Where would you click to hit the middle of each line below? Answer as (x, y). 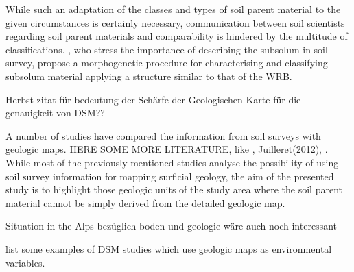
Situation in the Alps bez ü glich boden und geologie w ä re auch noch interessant (171, 226)
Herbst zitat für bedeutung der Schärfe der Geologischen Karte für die (153, 99)
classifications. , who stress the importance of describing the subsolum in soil (167, 49)
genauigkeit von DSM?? (55, 113)
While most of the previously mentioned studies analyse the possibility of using (172, 162)
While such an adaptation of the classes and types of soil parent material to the (173, 9)
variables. (25, 262)
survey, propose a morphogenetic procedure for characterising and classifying (167, 63)
